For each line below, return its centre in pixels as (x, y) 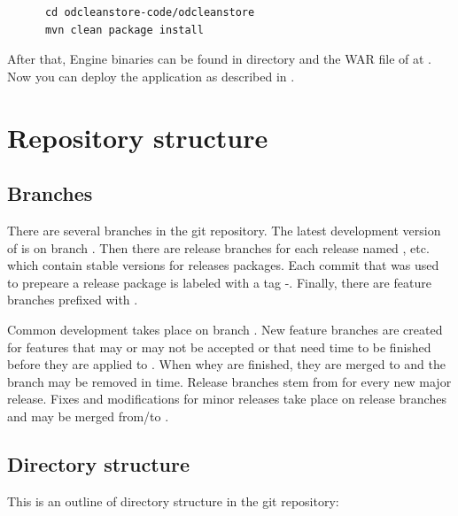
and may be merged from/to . (88, 416)
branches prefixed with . (73, 300)
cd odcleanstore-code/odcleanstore (150, 12)
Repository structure (138, 137)
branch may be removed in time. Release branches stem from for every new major (229, 381)
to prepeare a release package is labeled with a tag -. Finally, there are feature (219, 282)
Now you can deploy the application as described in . (151, 76)
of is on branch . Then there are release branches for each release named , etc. (218, 247)
